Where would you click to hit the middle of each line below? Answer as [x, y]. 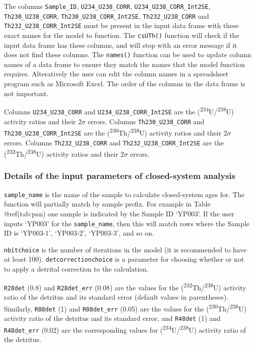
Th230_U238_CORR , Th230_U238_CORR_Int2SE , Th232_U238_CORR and [107, 16]
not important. [26, 93]
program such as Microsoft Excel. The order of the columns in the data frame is [125, 84]
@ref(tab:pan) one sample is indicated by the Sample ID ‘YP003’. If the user [119, 213]
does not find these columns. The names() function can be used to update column [128, 54]
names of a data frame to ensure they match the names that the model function [125, 64]
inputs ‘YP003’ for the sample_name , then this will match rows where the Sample [127, 223]
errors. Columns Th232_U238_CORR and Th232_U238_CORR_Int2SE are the [114, 142]
